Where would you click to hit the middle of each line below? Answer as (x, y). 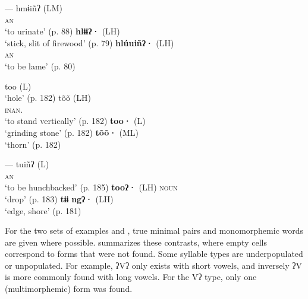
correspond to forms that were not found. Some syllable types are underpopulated (154, 254)
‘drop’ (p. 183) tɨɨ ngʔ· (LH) (59, 198)
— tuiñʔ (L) (27, 164)
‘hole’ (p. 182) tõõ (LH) (48, 98)
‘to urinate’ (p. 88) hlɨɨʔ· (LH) (62, 31)
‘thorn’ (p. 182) (33, 144)
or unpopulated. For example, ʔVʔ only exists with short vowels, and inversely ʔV (154, 265)
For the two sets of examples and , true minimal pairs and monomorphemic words (154, 230)
